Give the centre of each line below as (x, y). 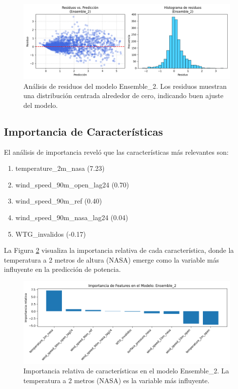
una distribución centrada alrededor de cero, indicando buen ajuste (123, 95)
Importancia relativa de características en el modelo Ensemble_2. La (126, 371)
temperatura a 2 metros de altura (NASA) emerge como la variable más (111, 259)
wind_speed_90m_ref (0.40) (59, 201)
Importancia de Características (84, 131)
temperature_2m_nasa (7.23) (60, 168)
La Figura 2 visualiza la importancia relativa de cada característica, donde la (119, 250)
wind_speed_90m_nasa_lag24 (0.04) (72, 217)
